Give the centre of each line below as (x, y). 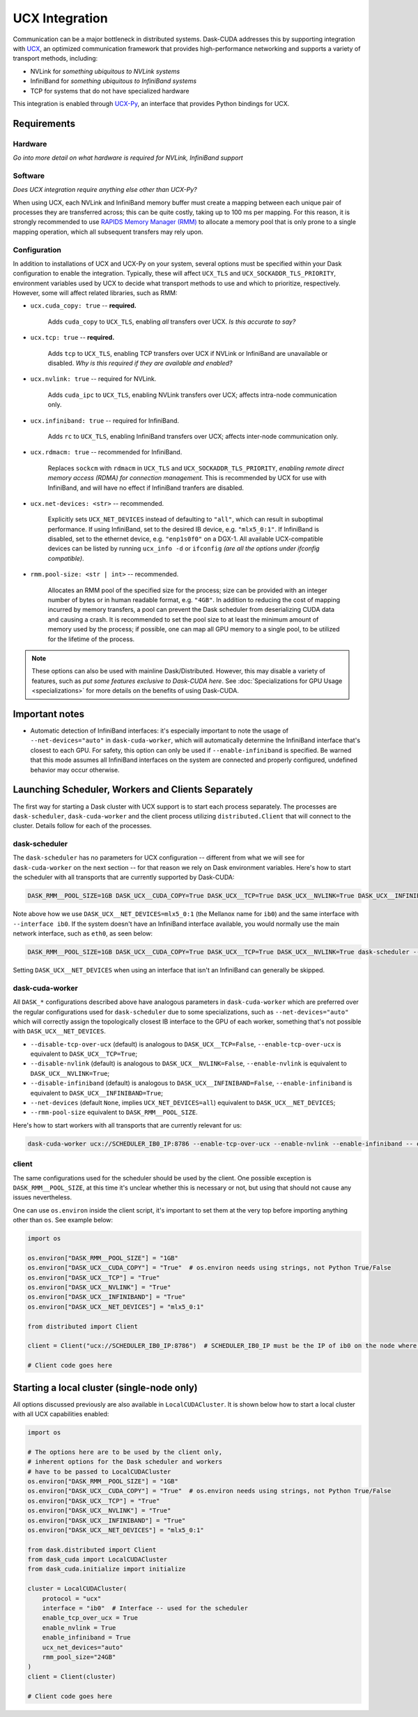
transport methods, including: (55, 59)
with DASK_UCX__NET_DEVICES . (59, 1031)
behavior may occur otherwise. (75, 770)
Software (29, 176)
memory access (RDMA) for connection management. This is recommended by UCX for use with (187, 478)
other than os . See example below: (63, 1220)
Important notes (49, 714)
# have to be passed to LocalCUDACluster (99, 1471)
